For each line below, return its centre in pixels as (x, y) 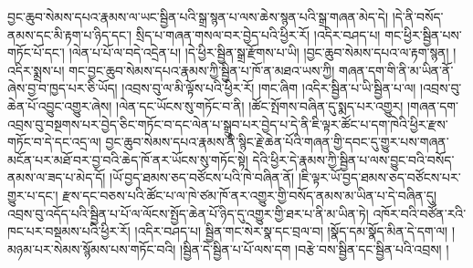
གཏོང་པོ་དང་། (36, 52)
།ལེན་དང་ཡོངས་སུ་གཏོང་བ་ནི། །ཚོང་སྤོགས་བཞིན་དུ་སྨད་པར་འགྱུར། (260, 105)
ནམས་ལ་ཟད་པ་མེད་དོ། (57, 177)
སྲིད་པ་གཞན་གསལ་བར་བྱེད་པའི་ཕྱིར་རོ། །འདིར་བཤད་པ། (258, 34)
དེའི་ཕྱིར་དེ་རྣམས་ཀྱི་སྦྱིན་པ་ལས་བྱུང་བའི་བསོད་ (353, 159)
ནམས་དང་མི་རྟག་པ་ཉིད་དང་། (70, 34)
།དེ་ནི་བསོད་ (418, 16)
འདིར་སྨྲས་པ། (36, 70)
